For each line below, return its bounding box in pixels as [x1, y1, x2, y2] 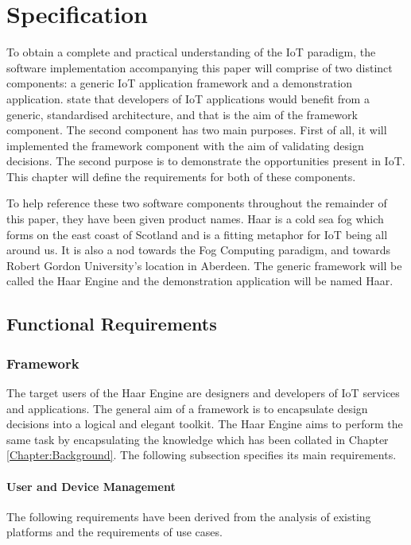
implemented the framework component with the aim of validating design [6, 137, 364, 153]
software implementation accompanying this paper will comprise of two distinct [6, 59, 393, 75]
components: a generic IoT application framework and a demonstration [6, 75, 353, 91]
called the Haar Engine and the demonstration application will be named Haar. [6, 272, 394, 289]
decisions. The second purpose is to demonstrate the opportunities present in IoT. [6, 153, 405, 169]
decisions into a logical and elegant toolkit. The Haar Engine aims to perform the [6, 416, 403, 432]
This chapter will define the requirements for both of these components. [6, 168, 356, 184]
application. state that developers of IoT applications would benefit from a [6, 90, 370, 106]
